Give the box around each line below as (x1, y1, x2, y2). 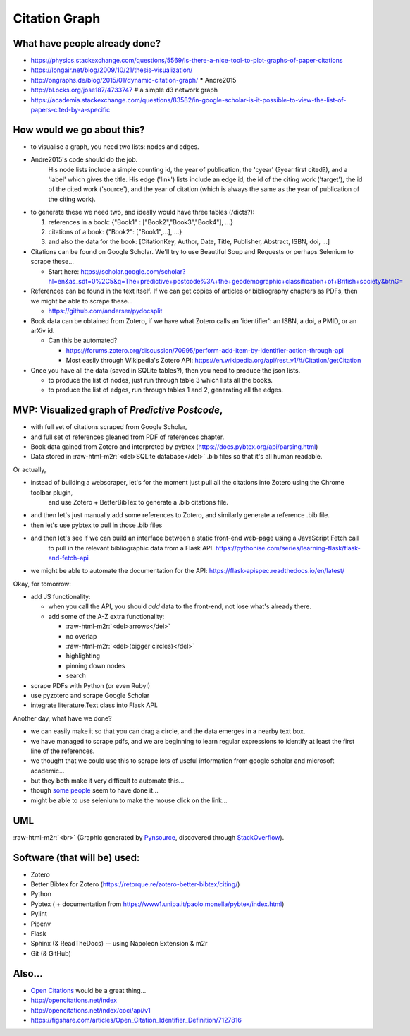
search (66, 671, 86, 680)
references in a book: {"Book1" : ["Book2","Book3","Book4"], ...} (48, 217, 234, 226)
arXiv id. (30, 326, 55, 335)
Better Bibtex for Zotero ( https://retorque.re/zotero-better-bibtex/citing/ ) (30, 880, 240, 889)
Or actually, (13, 465, 46, 474)
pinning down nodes (66, 661, 125, 670)
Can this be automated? (48, 336, 118, 345)
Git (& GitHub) (30, 949, 72, 958)
